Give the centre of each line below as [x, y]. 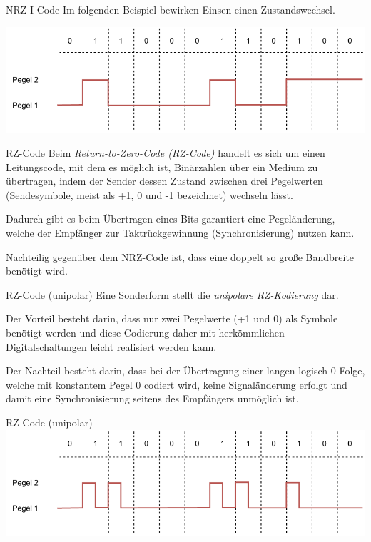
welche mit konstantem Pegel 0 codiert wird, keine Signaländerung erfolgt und [177, 384]
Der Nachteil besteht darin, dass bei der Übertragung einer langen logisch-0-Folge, [185, 370]
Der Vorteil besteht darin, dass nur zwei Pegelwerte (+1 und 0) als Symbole [172, 318]
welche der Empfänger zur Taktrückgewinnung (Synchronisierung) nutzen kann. [180, 233]
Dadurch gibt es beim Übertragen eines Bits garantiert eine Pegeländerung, [171, 219]
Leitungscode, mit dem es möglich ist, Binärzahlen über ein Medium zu [162, 167]
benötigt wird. [37, 271]
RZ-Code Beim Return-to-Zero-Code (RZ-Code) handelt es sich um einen [166, 153]
